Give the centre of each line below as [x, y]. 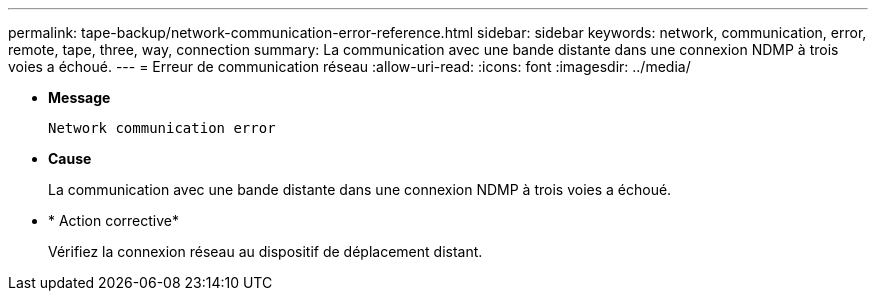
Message [79, 97]
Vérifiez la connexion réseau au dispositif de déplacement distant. [265, 251]
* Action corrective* [114, 220]
